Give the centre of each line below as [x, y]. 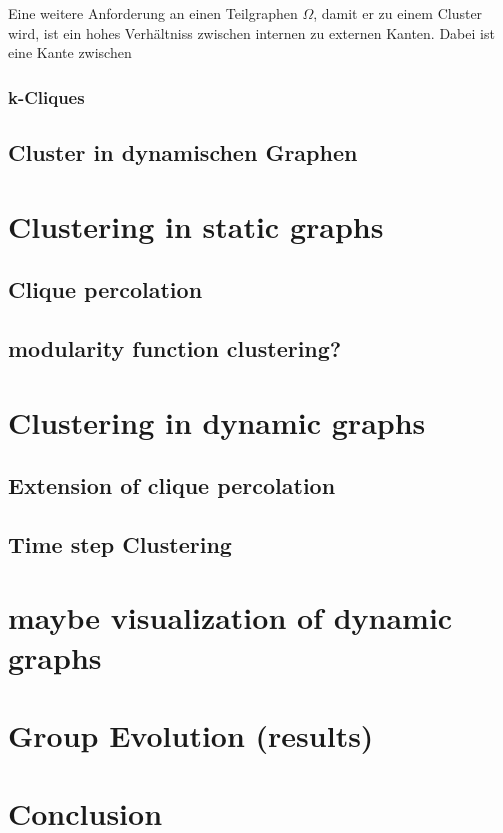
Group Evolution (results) [191, 735]
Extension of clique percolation [172, 485]
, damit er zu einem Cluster [398, 13]
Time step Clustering [120, 543]
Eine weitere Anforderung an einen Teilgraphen [153, 13]
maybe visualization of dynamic [230, 617]
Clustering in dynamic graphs [217, 421]
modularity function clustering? [175, 347]
